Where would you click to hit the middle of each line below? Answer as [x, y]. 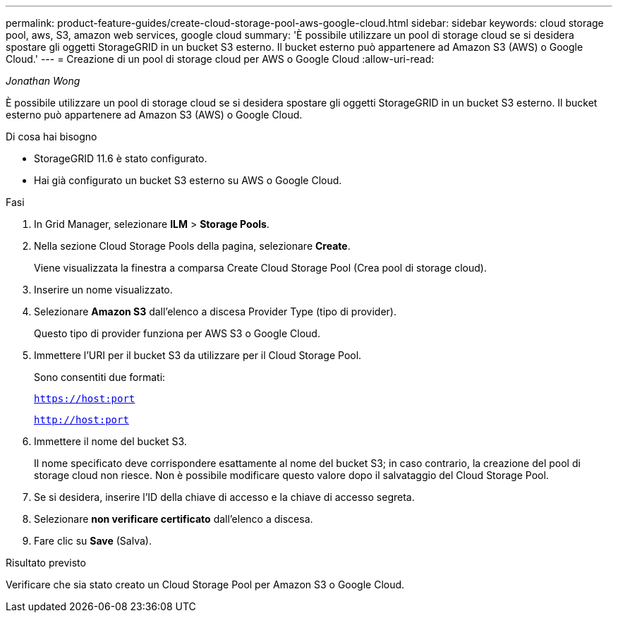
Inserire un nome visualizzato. [103, 290]
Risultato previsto [46, 563]
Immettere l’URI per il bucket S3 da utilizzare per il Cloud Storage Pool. [198, 355]
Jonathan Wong [43, 81]
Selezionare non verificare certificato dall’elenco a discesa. [174, 519]
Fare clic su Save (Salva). [93, 541]
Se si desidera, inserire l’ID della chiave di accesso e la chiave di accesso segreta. [224, 497]
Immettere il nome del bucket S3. [110, 441]
